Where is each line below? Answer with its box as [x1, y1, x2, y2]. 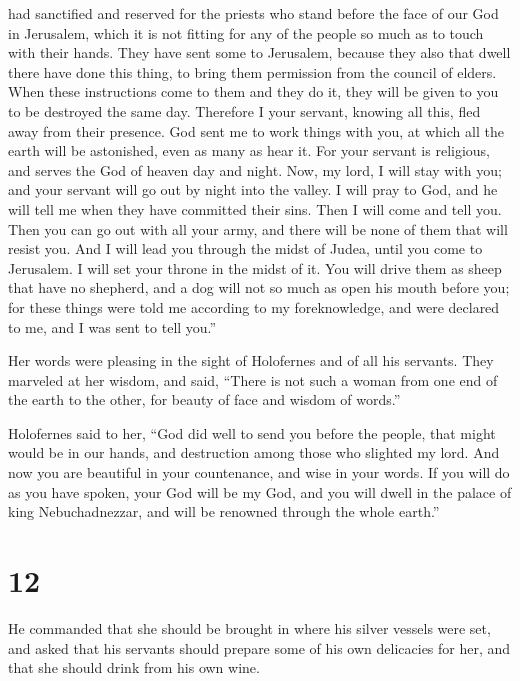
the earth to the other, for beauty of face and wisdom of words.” [8, 389, 401, 410]
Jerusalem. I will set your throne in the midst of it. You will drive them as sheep [8, 257, 502, 278]
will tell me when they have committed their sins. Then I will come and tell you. [8, 198, 502, 219]
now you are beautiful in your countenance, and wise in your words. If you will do [8, 462, 510, 483]
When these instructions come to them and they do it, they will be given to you [8, 81, 499, 102]
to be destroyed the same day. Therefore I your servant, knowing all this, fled [8, 100, 481, 121]
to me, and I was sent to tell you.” [8, 316, 217, 337]
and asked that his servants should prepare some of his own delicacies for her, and [8, 637, 511, 658]
